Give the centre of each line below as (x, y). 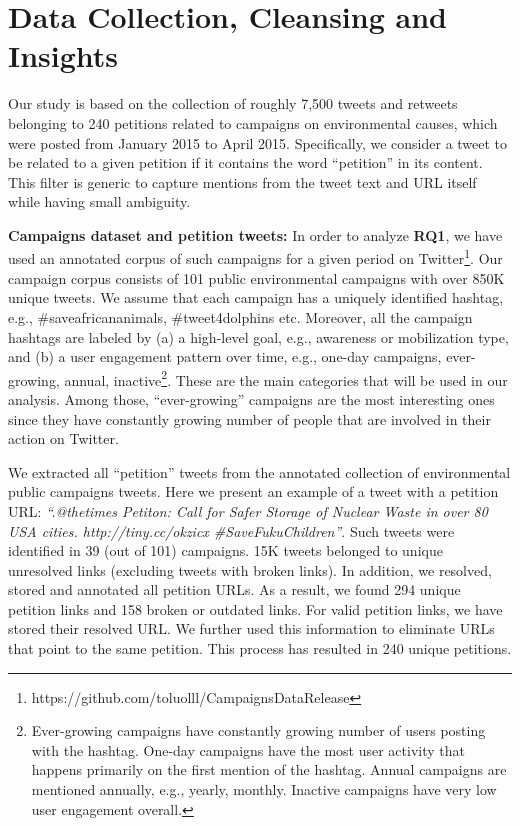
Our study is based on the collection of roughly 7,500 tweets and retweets (233, 103)
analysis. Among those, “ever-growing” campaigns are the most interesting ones (251, 398)
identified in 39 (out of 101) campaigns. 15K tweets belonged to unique (225, 550)
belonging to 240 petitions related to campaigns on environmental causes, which (253, 122)
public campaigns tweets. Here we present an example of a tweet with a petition (253, 491)
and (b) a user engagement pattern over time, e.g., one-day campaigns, (225, 356)
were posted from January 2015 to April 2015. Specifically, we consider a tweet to (258, 142)
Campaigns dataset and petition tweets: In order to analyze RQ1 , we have (255, 234)
